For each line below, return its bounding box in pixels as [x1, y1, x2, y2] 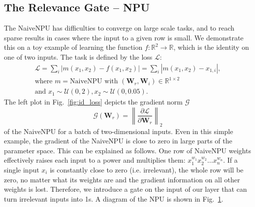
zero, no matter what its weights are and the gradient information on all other [4, 174, 240, 184]
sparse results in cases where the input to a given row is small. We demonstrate [4, 32, 244, 42]
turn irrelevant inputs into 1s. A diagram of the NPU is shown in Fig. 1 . [4, 193, 223, 204]
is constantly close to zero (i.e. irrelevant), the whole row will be [50, 164, 244, 174]
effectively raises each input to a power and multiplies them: [4, 155, 186, 165]
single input [4, 164, 39, 174]
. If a [223, 155, 238, 165]
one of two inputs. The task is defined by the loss [4, 51, 153, 62]
